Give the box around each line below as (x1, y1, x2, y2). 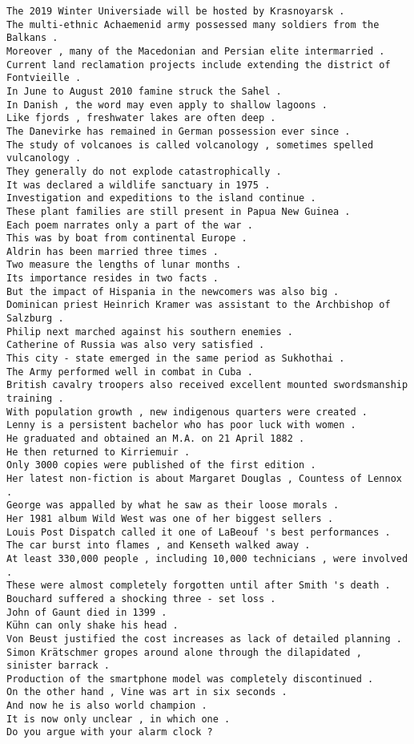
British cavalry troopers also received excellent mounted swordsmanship (6, 379, 408, 391)
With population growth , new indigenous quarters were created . (6, 406, 368, 418)
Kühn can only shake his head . (6, 620, 179, 632)
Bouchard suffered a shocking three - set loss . (6, 592, 276, 604)
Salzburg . (6, 313, 64, 325)
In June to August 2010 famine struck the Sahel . (6, 85, 282, 97)
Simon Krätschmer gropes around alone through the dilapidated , (6, 646, 362, 658)
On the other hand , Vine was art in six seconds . (6, 686, 287, 698)
